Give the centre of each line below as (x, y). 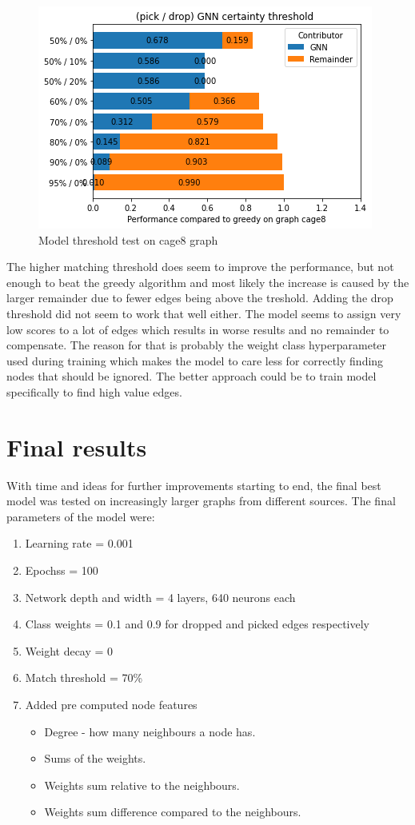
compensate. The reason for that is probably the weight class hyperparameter (197, 345)
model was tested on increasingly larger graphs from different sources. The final (201, 501)
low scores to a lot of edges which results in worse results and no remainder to (198, 329)
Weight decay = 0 (69, 650)
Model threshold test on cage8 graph (128, 239)
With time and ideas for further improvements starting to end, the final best (194, 485)
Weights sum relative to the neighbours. (142, 785)
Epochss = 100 (62, 570)
